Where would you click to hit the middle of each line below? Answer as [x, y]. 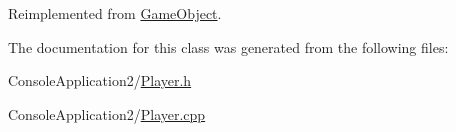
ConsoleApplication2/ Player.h [100, 80]
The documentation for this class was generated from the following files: [228, 46]
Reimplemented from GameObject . [115, 13]
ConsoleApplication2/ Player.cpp [107, 113]
